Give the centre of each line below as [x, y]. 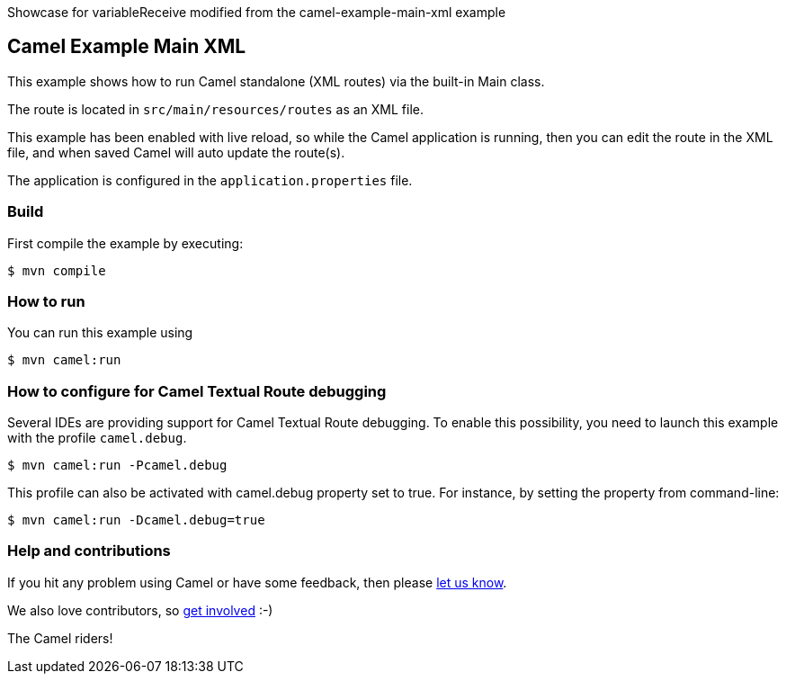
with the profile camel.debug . [97, 438]
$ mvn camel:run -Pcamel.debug [117, 466]
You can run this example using [100, 333]
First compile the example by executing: [125, 243]
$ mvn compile [57, 270]
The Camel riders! [60, 638]
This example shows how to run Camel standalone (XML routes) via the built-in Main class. [276, 81]
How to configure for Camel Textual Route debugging [197, 391]
